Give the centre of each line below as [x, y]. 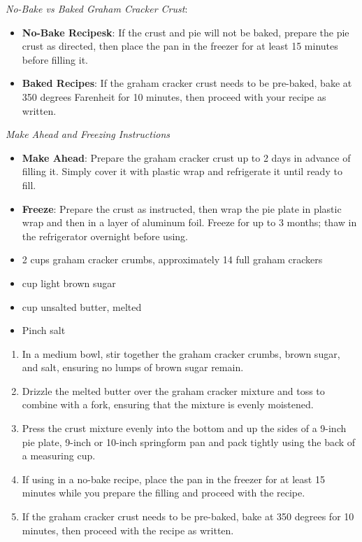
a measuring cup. [59, 456]
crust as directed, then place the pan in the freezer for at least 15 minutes [180, 46]
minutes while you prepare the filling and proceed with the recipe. [164, 493]
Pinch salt [44, 330]
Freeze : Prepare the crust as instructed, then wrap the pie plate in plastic [182, 208]
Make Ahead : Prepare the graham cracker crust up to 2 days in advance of [186, 157]
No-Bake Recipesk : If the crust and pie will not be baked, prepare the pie [186, 32]
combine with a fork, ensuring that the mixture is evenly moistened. [168, 404]
